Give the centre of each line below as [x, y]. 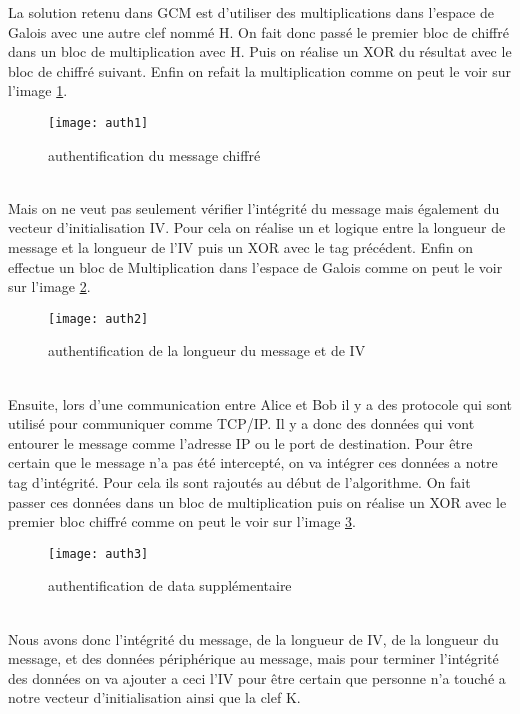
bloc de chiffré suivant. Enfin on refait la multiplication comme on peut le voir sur [259, 70]
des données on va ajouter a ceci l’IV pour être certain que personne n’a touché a [257, 677]
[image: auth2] [98, 318]
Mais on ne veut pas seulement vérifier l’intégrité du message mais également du [254, 207]
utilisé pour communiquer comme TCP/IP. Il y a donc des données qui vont [241, 423]
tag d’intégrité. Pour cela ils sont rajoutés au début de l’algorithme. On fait [239, 482]
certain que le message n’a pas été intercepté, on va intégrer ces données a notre [253, 462]
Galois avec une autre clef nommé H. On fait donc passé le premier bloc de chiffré [258, 31]
